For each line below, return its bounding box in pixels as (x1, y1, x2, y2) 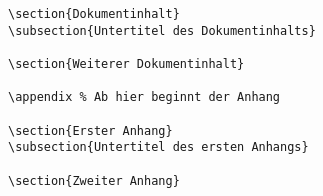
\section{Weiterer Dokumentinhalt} (8, 56, 245, 71)
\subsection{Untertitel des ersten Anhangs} (8, 140, 309, 155)
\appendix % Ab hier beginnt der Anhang (8, 90, 281, 105)
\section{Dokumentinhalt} (8, 7, 180, 21)
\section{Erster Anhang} (8, 123, 173, 138)
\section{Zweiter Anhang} (8, 173, 180, 188)
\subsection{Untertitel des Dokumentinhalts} (8, 23, 316, 38)
